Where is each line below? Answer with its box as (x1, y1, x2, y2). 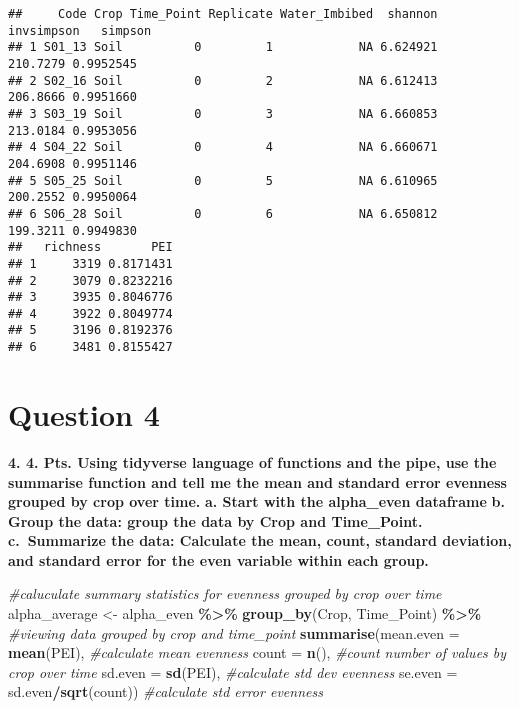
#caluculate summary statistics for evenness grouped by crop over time (8, 583, 442, 604)
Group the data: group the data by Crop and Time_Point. (8, 510, 423, 531)
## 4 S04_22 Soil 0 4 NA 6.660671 (8, 140, 438, 155)
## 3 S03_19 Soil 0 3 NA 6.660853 (8, 106, 438, 121)
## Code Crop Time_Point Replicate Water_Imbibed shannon (8, 7, 438, 21)
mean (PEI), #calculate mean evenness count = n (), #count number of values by (8, 642, 507, 663)
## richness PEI (8, 240, 173, 255)
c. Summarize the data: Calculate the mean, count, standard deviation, (8, 530, 512, 551)
